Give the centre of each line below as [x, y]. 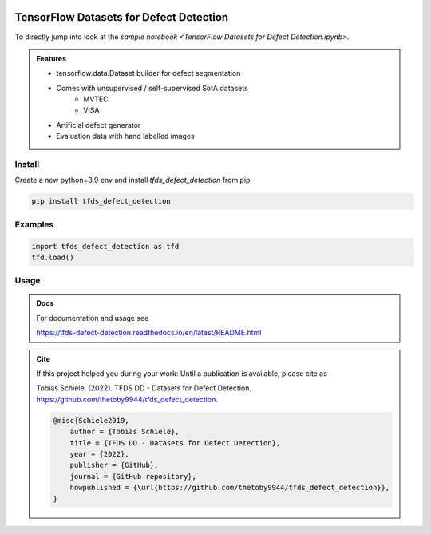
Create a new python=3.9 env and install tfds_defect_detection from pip [132, 180]
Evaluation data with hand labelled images [125, 136]
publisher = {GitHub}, [114, 465]
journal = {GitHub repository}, [133, 476]
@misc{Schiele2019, [91, 420]
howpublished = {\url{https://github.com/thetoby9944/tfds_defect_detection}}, [230, 488]
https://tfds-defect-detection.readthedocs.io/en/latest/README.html [149, 333]
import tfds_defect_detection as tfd [105, 246]
